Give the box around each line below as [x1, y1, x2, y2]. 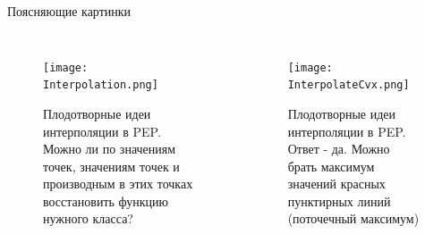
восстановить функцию [43, 191, 169, 210]
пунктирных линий [287, 191, 391, 210]
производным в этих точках [43, 174, 193, 193]
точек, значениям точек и [43, 156, 180, 175]
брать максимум [287, 156, 375, 175]
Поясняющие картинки [7, 2, 132, 20]
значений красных [287, 174, 386, 193]
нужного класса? [43, 209, 133, 228]
